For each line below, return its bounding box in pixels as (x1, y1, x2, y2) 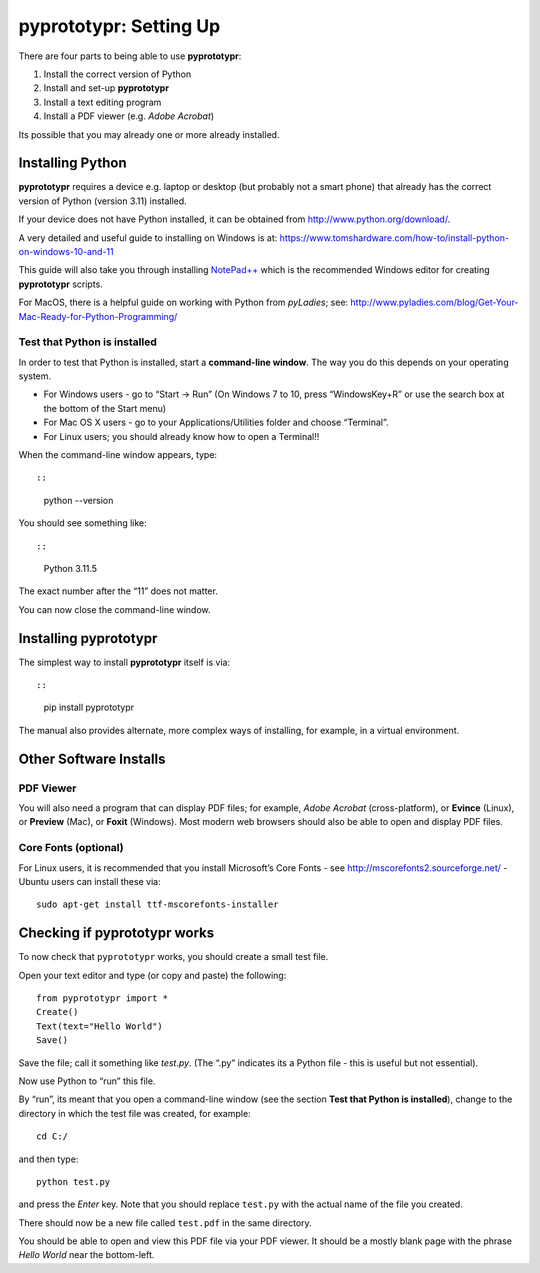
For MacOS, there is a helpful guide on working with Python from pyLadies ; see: (18, 296, 349, 309)
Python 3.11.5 (43, 562, 98, 574)
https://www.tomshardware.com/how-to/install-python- (279, 231, 510, 244)
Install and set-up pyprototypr (43, 82, 170, 94)
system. (18, 370, 52, 382)
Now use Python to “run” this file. (18, 1075, 156, 1087)
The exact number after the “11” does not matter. (18, 585, 219, 597)
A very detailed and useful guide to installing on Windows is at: (18, 231, 278, 244)
